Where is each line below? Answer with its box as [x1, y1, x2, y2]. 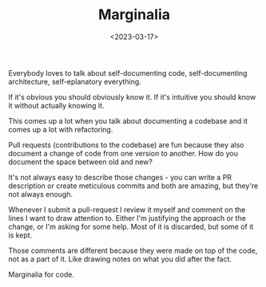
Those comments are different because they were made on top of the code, [8, 246, 258, 255]
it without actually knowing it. [8, 100, 105, 110]
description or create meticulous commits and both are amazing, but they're [8, 181, 259, 191]
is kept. [8, 230, 33, 240]
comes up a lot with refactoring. [8, 124, 113, 134]
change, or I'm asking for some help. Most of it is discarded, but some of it [8, 222, 254, 231]
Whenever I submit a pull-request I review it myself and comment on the [8, 205, 246, 214]
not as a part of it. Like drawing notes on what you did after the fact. [8, 254, 232, 264]
